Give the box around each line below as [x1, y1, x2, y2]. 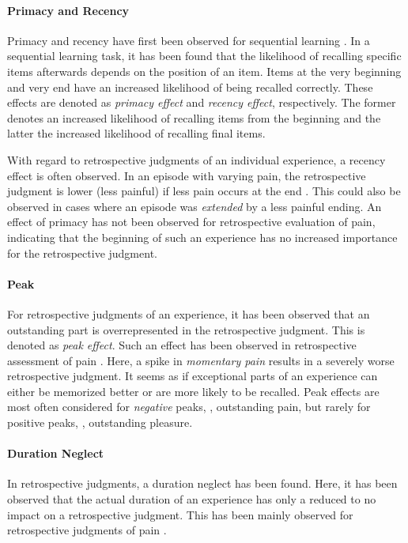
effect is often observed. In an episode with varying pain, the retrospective [7, 167, 366, 183]
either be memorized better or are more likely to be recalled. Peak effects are [7, 383, 380, 399]
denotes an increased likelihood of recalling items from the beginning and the [7, 109, 381, 126]
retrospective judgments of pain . [7, 522, 167, 538]
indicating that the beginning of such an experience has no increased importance [7, 228, 398, 245]
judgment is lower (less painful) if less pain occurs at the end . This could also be [7, 183, 401, 199]
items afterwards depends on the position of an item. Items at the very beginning [7, 62, 402, 79]
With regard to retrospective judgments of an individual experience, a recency [7, 151, 386, 168]
